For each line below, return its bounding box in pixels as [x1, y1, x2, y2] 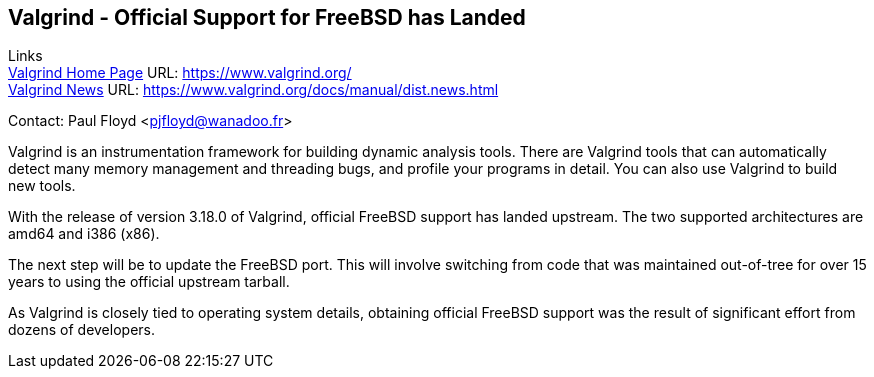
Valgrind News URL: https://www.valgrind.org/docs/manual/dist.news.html [8, 81, 499, 99]
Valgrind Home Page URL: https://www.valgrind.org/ [8, 64, 352, 82]
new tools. [8, 177, 76, 195]
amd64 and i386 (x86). [8, 225, 160, 243]
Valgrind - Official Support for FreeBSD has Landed [8, 5, 526, 30]
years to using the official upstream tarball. [8, 273, 290, 291]
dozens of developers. [8, 321, 155, 339]
